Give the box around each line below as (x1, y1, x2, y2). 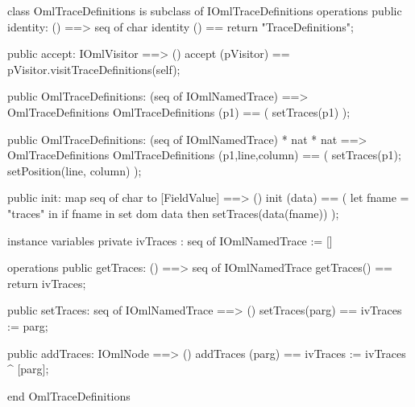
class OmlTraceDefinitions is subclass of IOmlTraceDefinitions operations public (7, 2, 402, 18)
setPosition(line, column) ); (7, 162, 142, 179)
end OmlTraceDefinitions (7, 387, 131, 404)
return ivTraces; (7, 274, 86, 291)
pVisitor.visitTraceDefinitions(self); (7, 60, 181, 77)
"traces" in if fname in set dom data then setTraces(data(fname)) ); (7, 204, 339, 221)
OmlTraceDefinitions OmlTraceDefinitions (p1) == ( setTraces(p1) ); (7, 103, 351, 120)
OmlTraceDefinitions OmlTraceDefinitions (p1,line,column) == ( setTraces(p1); (7, 146, 401, 163)
